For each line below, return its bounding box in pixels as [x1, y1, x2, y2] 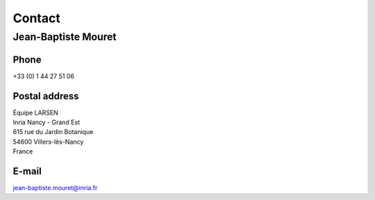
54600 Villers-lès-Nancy [12, 137, 84, 146]
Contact [12, 10, 60, 26]
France [12, 147, 33, 156]
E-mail [12, 165, 42, 177]
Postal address [12, 90, 79, 102]
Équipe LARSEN [12, 108, 58, 117]
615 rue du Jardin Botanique [12, 128, 94, 136]
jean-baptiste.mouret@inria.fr [12, 184, 98, 192]
